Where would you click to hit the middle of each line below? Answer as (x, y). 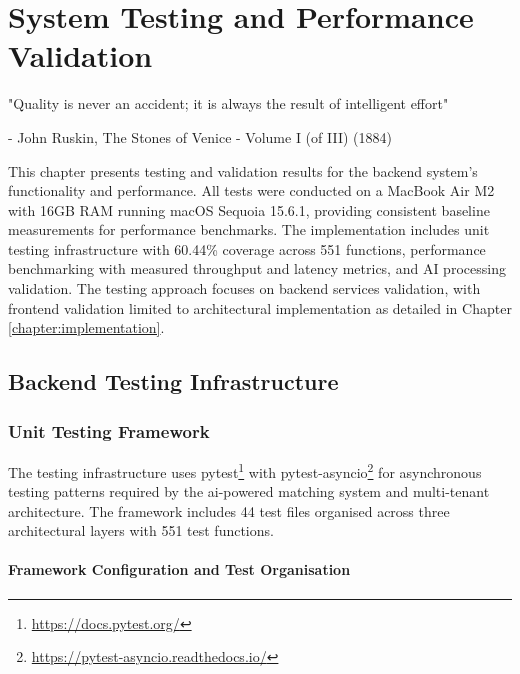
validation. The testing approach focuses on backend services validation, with (244, 288)
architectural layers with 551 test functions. (141, 530)
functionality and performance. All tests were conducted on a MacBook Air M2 (251, 190)
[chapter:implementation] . (86, 327)
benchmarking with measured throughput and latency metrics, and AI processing (257, 268)
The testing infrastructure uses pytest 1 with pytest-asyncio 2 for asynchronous (245, 470)
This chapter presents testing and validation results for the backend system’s (243, 170)
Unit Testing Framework (109, 430)
